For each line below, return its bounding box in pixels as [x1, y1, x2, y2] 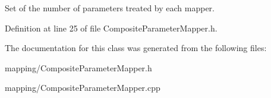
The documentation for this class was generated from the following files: [5, 42, 267, 54]
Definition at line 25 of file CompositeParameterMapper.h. [5, 21, 218, 34]
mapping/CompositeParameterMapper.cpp [5, 81, 160, 94]
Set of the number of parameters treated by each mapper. [5, 2, 215, 14]
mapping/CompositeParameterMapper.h [5, 61, 152, 74]
